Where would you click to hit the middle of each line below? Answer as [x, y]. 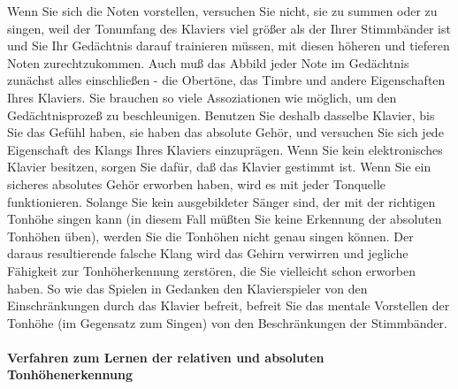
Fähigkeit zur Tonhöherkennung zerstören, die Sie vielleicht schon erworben [211, 270]
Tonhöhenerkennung [70, 374]
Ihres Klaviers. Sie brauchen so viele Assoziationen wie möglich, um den [202, 97]
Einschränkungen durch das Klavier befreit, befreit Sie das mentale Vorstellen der [229, 305]
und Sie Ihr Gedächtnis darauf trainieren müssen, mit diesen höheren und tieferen [229, 46]
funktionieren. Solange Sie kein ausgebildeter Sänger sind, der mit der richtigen [221, 201]
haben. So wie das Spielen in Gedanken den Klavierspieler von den [187, 288]
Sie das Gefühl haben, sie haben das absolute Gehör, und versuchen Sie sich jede [225, 132]
